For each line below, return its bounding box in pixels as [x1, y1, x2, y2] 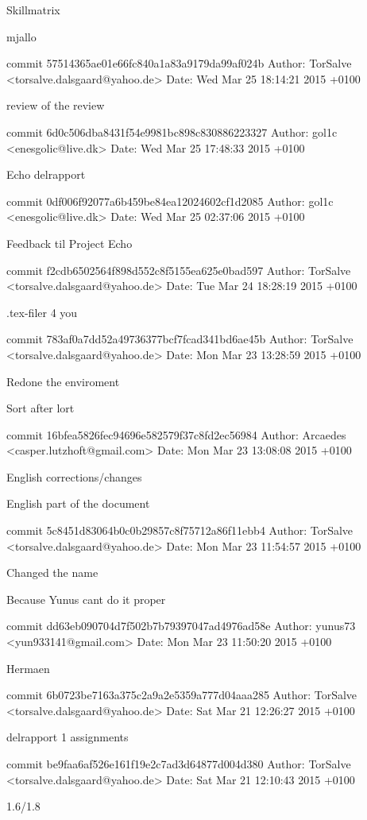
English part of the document [6, 495, 150, 512]
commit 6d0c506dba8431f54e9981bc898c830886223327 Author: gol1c [6, 123, 338, 140]
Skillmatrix [6, 2, 60, 17]
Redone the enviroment [6, 373, 120, 389]
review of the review [6, 97, 105, 114]
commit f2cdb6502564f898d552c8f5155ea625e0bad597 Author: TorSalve [6, 261, 351, 278]
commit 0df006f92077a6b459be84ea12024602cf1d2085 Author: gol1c [6, 192, 334, 209]
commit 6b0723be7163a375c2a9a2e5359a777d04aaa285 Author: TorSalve [6, 687, 357, 703]
